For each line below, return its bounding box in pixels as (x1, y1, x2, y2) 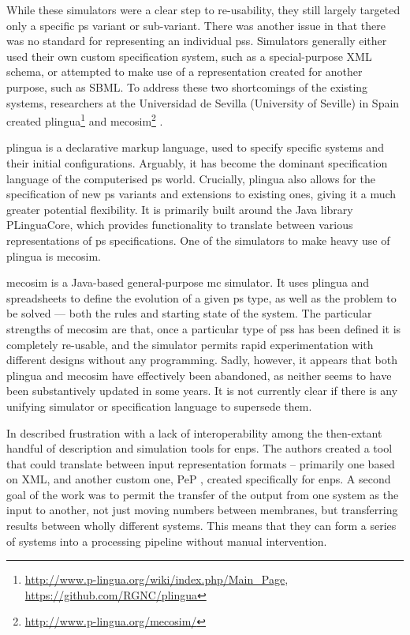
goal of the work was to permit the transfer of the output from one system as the (6, 486, 399, 502)
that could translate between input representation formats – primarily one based (6, 455, 395, 472)
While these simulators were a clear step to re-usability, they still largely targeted (6, 2, 401, 17)
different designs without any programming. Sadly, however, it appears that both (6, 351, 397, 368)
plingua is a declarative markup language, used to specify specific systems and (6, 139, 384, 156)
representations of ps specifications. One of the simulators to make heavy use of (6, 231, 390, 248)
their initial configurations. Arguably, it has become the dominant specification (6, 155, 388, 171)
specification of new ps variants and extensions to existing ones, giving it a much (6, 186, 397, 202)
